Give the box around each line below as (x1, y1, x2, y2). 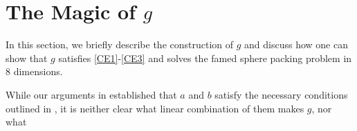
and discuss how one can (244, 37, 348, 52)
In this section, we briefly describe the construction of (6, 37, 234, 52)
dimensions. (13, 64, 63, 79)
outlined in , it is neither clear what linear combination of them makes (6, 101, 304, 115)
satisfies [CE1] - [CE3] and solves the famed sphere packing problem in (58, 50, 352, 65)
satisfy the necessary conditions (214, 87, 348, 101)
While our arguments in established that (6, 87, 177, 101)
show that (6, 50, 48, 65)
